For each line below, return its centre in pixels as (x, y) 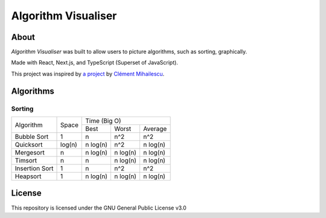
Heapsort (28, 176)
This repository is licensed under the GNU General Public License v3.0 (99, 208)
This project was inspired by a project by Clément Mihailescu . (88, 74)
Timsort (26, 160)
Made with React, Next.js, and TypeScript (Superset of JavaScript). (94, 63)
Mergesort (30, 152)
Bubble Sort (32, 137)
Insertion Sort (34, 168)
